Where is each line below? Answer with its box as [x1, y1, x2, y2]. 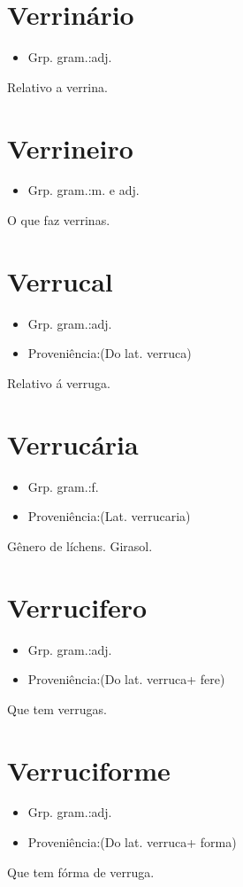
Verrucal [7, 262, 113, 299]
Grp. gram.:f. [27, 477, 99, 495]
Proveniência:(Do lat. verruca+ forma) [27, 833, 237, 852]
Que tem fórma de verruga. [7, 862, 155, 881]
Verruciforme [7, 751, 171, 788]
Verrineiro [7, 129, 133, 166]
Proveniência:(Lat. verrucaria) [27, 507, 191, 525]
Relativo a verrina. [7, 77, 108, 96]
